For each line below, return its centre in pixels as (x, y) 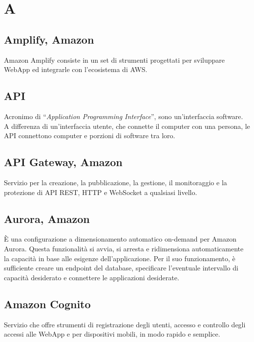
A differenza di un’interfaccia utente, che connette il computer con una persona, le (127, 126)
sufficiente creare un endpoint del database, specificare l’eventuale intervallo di (121, 268)
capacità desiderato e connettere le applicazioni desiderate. (92, 277)
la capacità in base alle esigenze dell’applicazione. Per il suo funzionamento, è (120, 258)
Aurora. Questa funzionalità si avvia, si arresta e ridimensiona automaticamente (124, 248)
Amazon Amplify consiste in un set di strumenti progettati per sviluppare (115, 60)
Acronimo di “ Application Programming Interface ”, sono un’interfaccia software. (124, 116)
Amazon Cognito (47, 304)
